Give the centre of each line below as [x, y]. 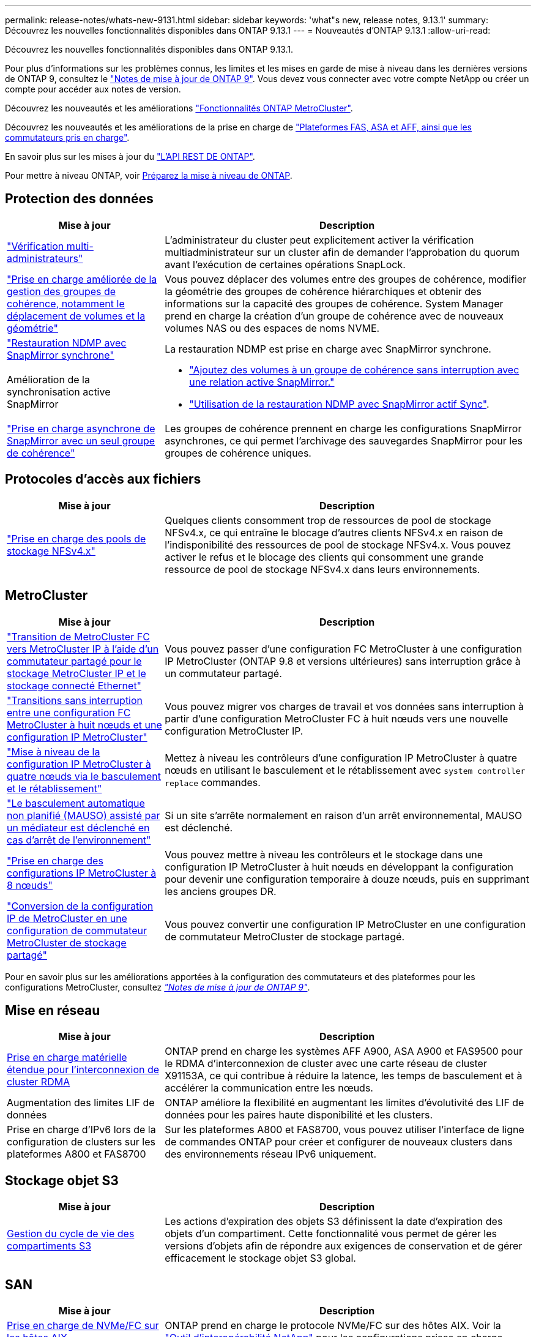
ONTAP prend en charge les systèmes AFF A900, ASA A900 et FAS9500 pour [344, 1051]
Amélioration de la [48, 379]
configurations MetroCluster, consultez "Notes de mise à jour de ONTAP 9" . [158, 987]
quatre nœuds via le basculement [84, 776]
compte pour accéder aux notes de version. [93, 89]
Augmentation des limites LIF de [81, 1103]
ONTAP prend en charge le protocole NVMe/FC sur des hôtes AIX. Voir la [333, 1326]
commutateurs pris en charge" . [67, 137]
